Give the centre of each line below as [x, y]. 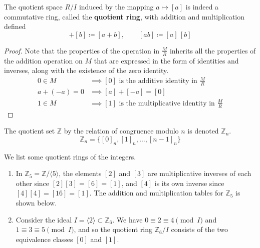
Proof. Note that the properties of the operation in [82, 50]
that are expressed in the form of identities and [166, 60]
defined [15, 26]
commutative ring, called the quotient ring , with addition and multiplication [124, 16]
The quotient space [33, 6]
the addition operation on [43, 60]
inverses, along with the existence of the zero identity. [86, 70]
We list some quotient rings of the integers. [70, 156]
